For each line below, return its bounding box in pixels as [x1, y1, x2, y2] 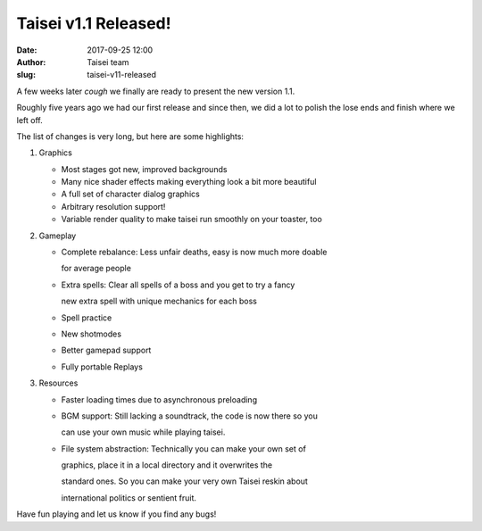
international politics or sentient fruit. [61, 492, 196, 503]
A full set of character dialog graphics [61, 188, 200, 200]
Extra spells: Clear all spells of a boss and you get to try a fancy [61, 279, 295, 290]
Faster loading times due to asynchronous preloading [61, 394, 258, 405]
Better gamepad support [61, 344, 152, 356]
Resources [38, 378, 79, 388]
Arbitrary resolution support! [61, 201, 166, 212]
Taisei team [87, 56, 129, 67]
